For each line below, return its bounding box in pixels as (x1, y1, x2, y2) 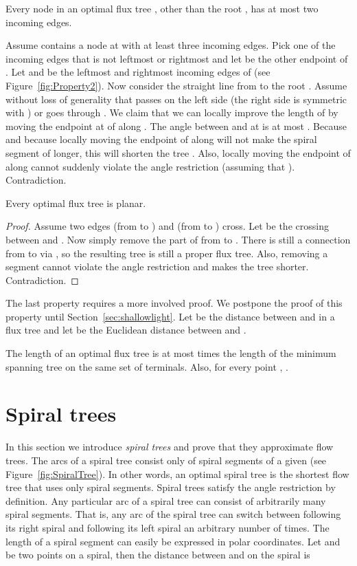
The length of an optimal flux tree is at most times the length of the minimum (5, 346, 336, 360)
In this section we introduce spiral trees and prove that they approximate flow (5, 439, 334, 454)
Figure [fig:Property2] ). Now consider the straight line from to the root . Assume (5, 78, 347, 92)
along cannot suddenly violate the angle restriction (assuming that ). (5, 159, 295, 173)
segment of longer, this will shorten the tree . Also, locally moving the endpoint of (5, 145, 351, 160)
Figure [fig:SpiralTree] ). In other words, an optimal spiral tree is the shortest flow (5, 466, 349, 481)
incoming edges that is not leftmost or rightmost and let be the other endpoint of (5, 51, 348, 65)
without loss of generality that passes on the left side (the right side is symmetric (5, 91, 347, 106)
